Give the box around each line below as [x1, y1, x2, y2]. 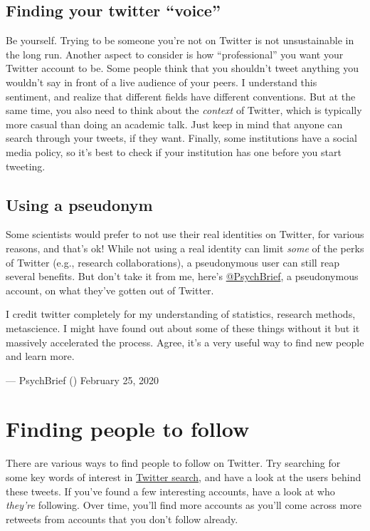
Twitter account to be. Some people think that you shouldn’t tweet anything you [6, 61, 359, 76]
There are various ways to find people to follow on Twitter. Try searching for [6, 455, 341, 470]
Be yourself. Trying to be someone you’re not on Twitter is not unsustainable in [6, 33, 354, 48]
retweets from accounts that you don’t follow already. [6, 511, 238, 526]
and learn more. [6, 349, 75, 364]
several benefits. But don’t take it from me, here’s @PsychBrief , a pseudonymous [6, 269, 359, 284]
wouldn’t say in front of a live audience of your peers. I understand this [6, 74, 317, 89]
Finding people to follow [6, 414, 250, 443]
